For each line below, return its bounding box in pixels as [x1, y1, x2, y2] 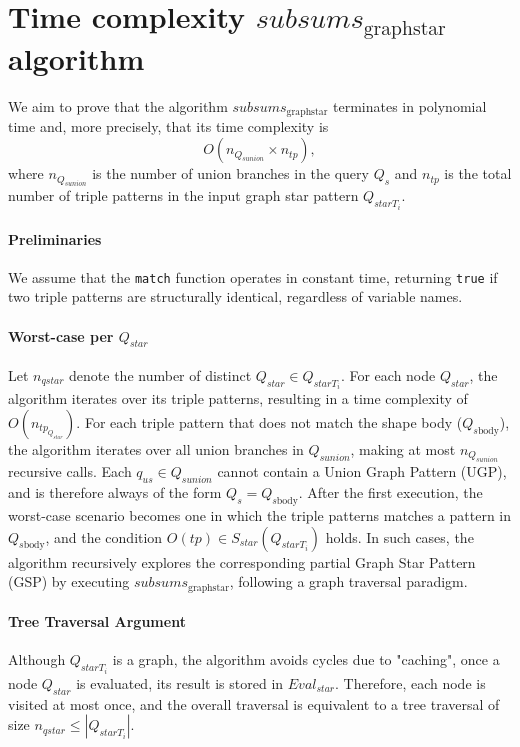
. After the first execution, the [298, 482, 483, 503]
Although [8, 649, 66, 670]
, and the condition [45, 526, 163, 547]
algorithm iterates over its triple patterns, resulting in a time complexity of [8, 388, 468, 409]
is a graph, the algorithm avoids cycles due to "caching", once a [112, 649, 500, 670]
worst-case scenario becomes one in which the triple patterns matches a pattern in [8, 505, 512, 525]
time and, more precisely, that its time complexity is [8, 116, 329, 137]
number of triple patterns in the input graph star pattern [8, 185, 359, 206]
